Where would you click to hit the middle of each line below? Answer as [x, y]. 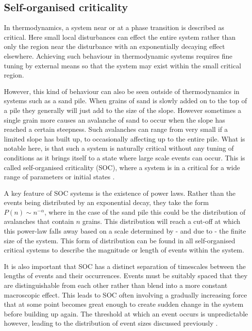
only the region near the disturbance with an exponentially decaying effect [115, 46]
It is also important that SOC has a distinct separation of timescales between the [125, 266]
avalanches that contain [39, 221]
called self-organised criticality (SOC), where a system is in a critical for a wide [122, 167]
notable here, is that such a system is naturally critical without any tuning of [119, 148]
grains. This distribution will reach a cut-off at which [161, 221]
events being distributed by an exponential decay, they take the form [106, 202]
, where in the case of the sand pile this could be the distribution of [145, 212]
